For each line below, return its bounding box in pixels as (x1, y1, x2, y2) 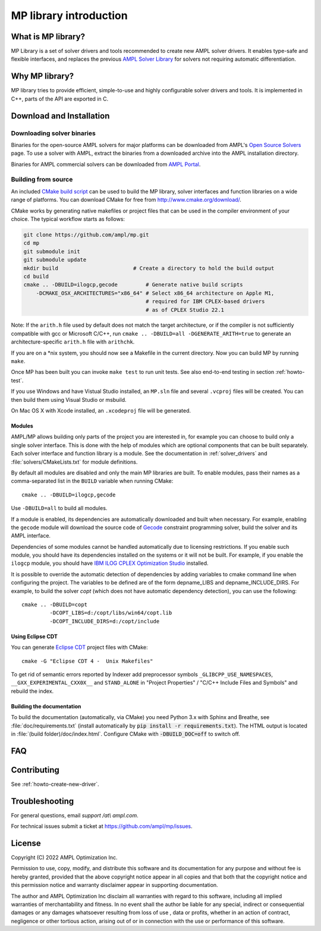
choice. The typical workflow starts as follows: (11, 215, 125, 223)
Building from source (11, 176, 73, 184)
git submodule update (23, 257, 87, 263)
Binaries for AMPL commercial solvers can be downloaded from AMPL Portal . (11, 161, 201, 168)
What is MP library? (11, 32, 86, 42)
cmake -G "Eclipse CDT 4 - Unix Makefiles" (21, 658, 154, 664)
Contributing (11, 765, 59, 775)
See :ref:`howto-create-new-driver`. (11, 780, 99, 788)
